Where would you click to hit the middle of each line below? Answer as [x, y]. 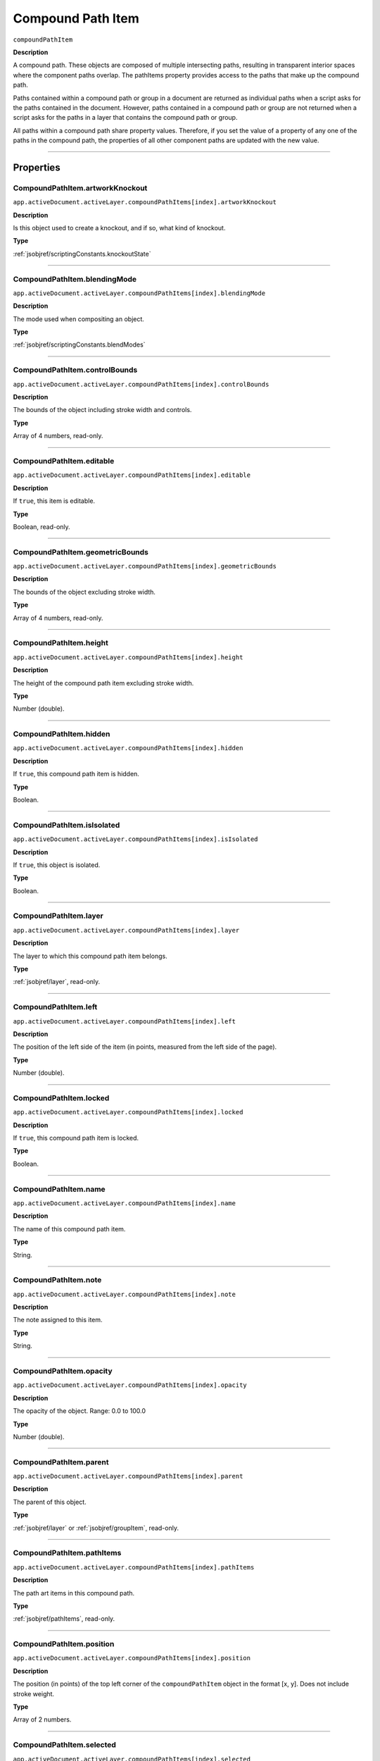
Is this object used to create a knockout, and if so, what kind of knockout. [119, 228]
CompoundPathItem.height [61, 643]
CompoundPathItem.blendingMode [75, 279]
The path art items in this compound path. [74, 1593]
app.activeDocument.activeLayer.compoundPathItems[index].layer [126, 930]
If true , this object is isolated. [57, 865]
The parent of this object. [50, 1502]
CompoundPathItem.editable [64, 461]
